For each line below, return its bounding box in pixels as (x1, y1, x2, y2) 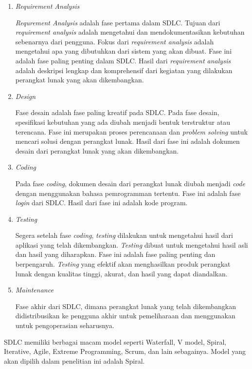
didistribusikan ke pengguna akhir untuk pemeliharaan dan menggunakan (15, 311, 235, 321)
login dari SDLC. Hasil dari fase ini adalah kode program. (15, 197, 188, 208)
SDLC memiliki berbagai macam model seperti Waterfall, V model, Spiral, (4, 336, 227, 347)
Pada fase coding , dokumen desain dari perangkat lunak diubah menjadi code (15, 178, 245, 188)
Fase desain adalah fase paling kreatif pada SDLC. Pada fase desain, (15, 107, 219, 117)
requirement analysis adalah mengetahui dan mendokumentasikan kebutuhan (15, 27, 245, 37)
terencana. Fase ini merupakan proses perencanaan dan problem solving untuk (15, 126, 248, 136)
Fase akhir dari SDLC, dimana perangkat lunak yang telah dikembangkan (15, 301, 236, 311)
